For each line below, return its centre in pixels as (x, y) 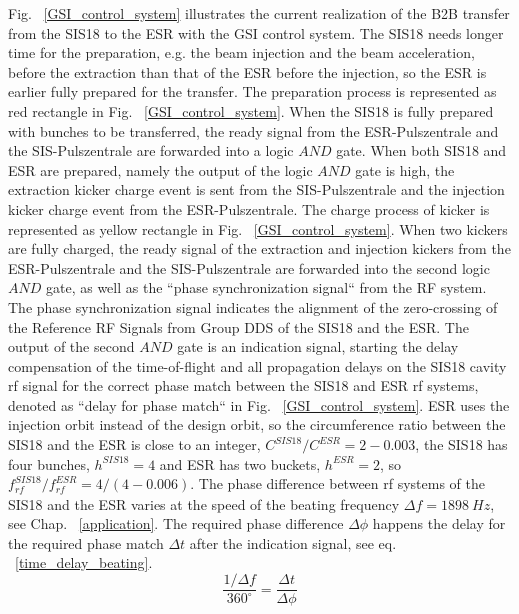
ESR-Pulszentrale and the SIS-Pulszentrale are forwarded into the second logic (249, 267)
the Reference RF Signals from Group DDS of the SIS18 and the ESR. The (238, 326)
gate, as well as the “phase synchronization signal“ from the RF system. (266, 287)
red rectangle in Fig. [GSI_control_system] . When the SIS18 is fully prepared (251, 110)
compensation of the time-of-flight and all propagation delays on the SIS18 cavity (257, 365)
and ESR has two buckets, (240, 463)
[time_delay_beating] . (84, 562)
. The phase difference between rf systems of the (338, 483)
